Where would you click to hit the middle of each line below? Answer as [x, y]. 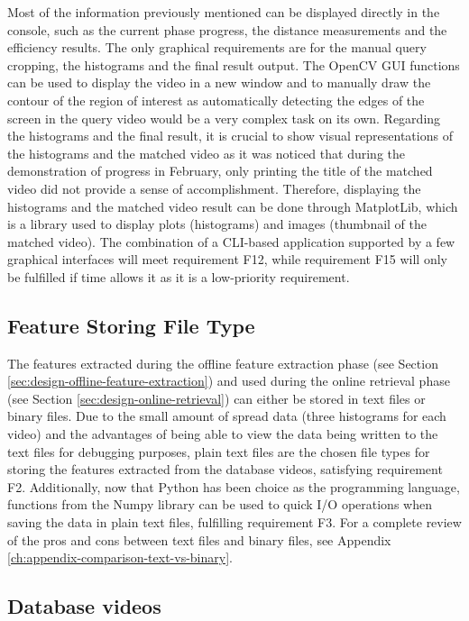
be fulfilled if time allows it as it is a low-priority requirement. [179, 276]
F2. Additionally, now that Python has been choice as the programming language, [234, 486]
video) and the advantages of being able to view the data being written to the [223, 434]
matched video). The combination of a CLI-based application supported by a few [231, 241]
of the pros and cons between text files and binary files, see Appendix [199, 539]
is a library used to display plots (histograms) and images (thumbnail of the [217, 224]
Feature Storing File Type [131, 325]
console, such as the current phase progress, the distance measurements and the [227, 29]
